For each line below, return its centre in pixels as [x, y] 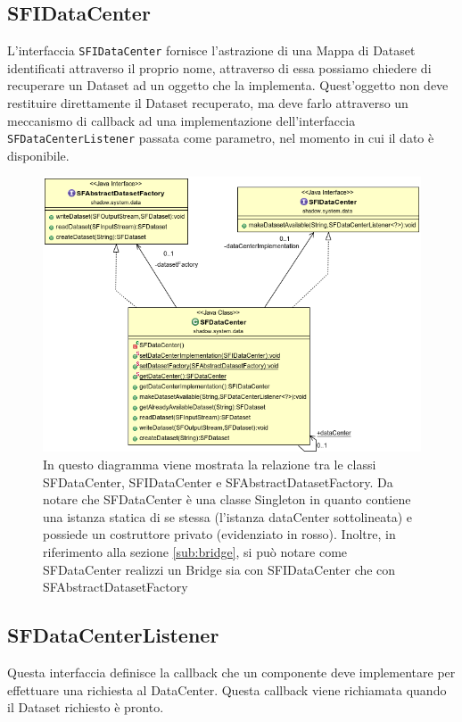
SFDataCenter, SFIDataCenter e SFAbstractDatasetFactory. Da [218, 481]
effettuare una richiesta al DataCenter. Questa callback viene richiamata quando [227, 689]
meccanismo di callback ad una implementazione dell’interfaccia [181, 120]
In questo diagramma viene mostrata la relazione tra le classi [210, 464]
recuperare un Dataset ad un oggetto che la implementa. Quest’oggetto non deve [228, 85]
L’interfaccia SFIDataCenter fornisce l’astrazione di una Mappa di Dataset [211, 50]
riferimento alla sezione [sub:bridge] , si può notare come [195, 551]
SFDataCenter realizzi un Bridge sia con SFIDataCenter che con [219, 569]
